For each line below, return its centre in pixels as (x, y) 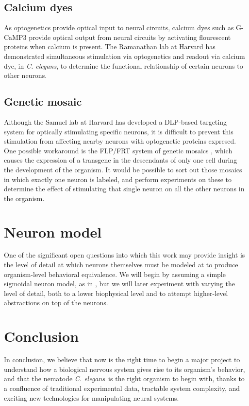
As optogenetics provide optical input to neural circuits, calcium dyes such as (119, 28)
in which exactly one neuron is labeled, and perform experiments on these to (118, 179)
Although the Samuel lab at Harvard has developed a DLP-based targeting (115, 121)
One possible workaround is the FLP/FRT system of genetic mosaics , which (118, 150)
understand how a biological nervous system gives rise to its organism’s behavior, (124, 369)
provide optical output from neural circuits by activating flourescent (130, 37)
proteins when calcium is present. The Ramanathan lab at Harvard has (110, 46)
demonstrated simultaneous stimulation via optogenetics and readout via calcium (124, 56)
